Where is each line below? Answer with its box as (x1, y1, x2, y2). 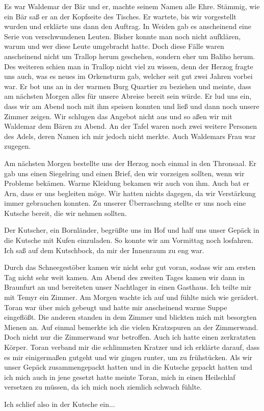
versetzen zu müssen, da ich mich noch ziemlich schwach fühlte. (4, 381, 202, 392)
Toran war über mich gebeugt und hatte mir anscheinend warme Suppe (4, 302, 227, 312)
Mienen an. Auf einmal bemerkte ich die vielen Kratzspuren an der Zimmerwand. (4, 321, 258, 332)
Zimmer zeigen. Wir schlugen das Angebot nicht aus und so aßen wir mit (4, 111, 232, 121)
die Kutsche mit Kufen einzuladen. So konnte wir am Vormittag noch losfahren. (4, 235, 253, 245)
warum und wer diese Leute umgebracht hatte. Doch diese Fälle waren (4, 41, 224, 51)
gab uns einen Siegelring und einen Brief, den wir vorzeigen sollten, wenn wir (4, 168, 245, 178)
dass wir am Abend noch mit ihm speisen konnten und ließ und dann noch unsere (4, 100, 259, 111)
